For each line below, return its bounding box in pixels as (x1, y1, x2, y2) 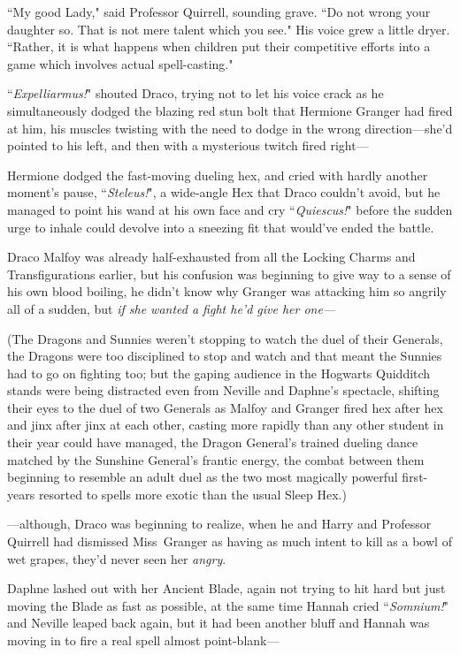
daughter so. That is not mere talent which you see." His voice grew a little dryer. (7, 19, 450, 38)
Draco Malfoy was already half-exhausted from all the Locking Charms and (7, 248, 416, 266)
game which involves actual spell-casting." (7, 54, 234, 72)
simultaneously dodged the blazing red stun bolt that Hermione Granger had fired (7, 101, 453, 119)
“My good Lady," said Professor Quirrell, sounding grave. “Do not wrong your (7, 3, 431, 20)
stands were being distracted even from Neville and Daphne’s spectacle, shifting (7, 381, 440, 400)
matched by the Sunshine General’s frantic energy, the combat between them (7, 450, 425, 468)
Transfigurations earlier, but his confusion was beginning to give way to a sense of (7, 264, 451, 283)
